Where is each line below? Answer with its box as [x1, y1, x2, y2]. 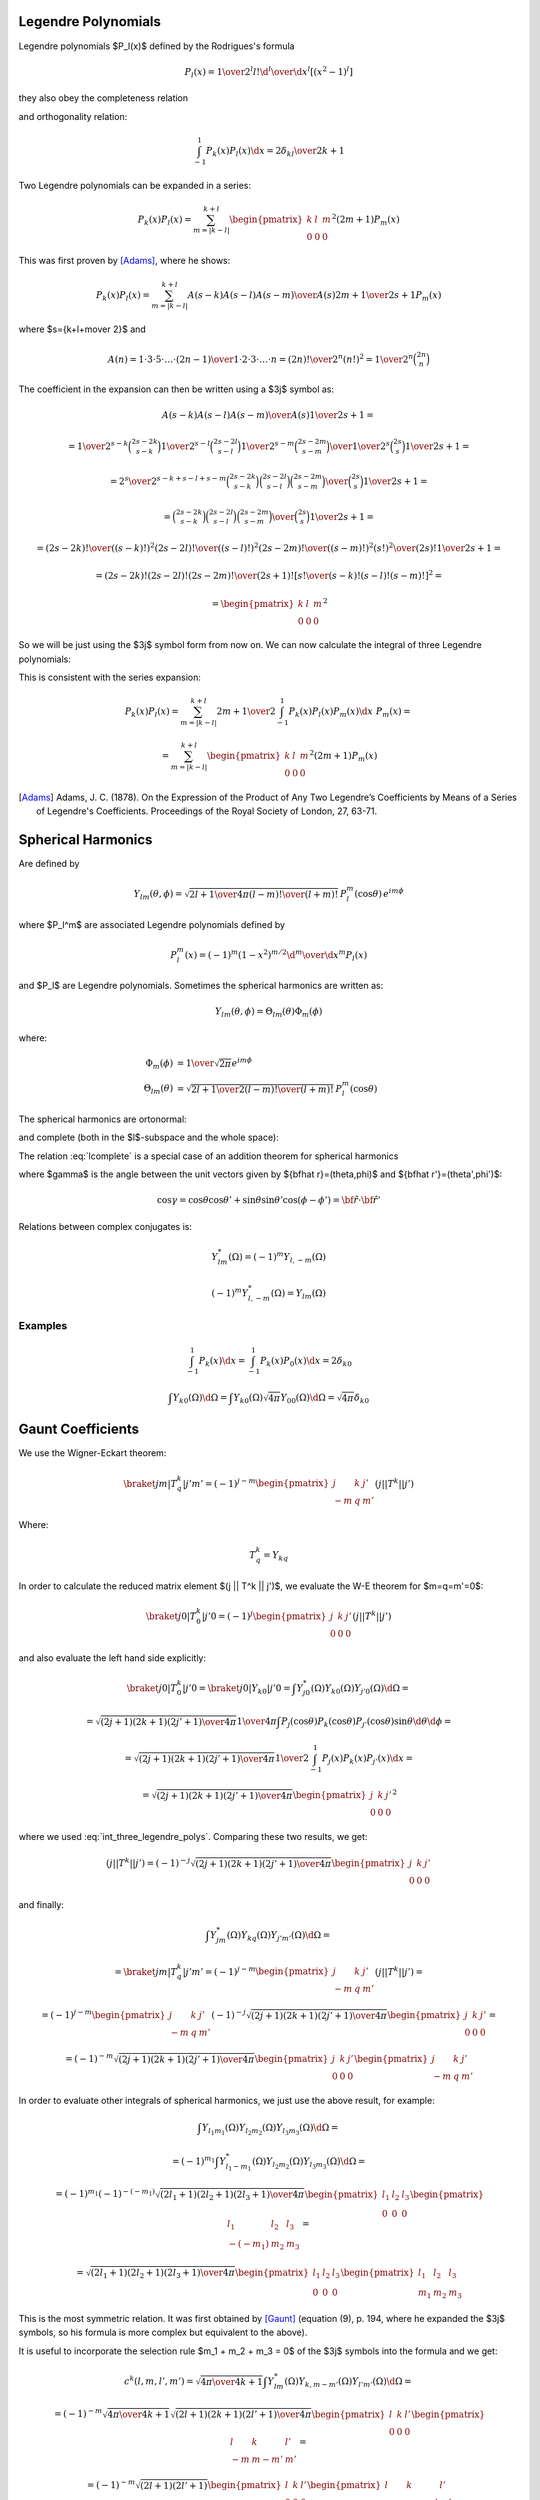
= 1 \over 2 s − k [68, 439, 129, 452]
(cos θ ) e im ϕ [354, 886, 404, 900]
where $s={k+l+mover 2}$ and [18, 323, 147, 335]
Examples [18, 1318, 68, 1332]
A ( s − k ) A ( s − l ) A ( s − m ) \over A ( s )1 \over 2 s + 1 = [161, 409, 374, 420]
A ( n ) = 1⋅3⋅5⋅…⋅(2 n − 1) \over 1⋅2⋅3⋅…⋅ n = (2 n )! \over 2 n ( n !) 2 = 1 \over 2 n [107, 351, 414, 365]
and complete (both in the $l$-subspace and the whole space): [18, 1131, 279, 1144]
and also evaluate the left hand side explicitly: [18, 1651, 207, 1664]
